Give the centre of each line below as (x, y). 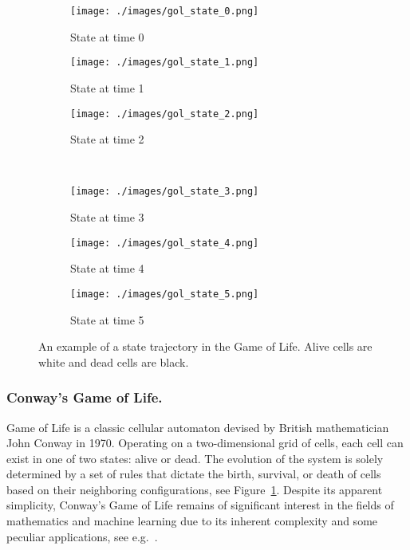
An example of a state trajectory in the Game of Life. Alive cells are (205, 346)
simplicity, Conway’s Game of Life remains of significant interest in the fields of (200, 505)
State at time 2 (107, 139)
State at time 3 (107, 217)
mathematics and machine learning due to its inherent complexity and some (192, 521)
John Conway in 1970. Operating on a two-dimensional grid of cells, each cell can (205, 443)
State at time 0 (107, 36)
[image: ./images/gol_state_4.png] (165, 243)
